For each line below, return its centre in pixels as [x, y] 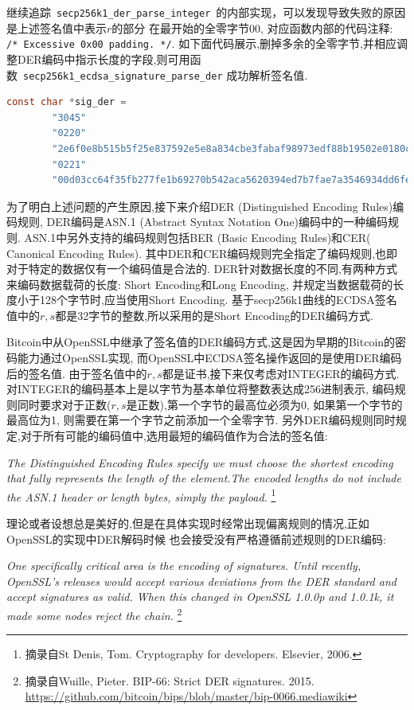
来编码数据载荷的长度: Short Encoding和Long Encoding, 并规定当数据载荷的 [200, 284]
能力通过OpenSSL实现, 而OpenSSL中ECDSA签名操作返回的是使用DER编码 [209, 358]
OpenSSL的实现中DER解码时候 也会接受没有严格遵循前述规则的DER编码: [197, 538]
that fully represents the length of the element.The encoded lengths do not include [204, 478]
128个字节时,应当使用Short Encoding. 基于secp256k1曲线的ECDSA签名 [218, 300]
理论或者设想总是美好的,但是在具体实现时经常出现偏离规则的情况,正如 [188, 523]
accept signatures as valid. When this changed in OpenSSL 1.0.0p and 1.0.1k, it [200, 597]
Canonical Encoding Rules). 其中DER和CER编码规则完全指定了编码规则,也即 [202, 253]
